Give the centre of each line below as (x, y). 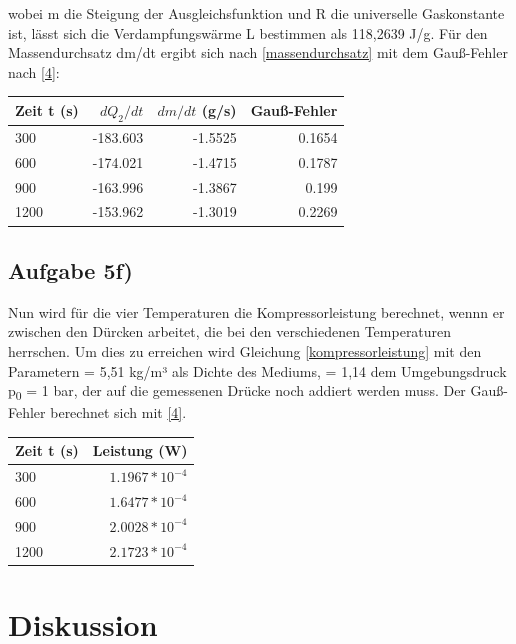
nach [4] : (34, 71)
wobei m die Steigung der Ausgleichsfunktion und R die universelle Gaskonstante (256, 13)
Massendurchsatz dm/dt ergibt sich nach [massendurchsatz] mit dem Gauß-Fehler (258, 52)
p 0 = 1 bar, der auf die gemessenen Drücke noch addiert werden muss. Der (237, 391)
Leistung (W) (140, 450)
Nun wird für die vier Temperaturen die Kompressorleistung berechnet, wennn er (256, 311)
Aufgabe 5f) (70, 269)
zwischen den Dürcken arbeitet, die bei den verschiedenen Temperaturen (230, 331)
